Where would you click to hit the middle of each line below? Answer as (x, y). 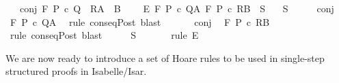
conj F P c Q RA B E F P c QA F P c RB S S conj (177, 8)
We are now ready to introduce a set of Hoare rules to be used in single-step (165, 57)
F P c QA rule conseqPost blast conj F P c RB (140, 21)
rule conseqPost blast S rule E (104, 35)
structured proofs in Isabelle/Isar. (76, 71)
